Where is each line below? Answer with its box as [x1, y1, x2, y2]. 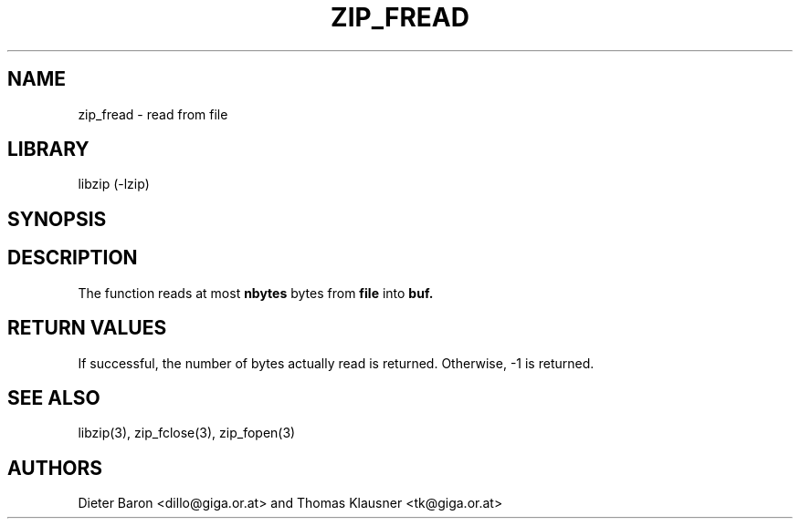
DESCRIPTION [7, 246, 138, 270]
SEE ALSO [7, 386, 100, 409]
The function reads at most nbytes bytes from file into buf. [78, 284, 434, 301]
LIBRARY [7, 138, 89, 161]
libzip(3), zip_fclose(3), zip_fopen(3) [78, 425, 296, 441]
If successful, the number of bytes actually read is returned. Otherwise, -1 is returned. [78, 355, 595, 371]
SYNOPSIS [7, 207, 107, 231]
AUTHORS [7, 456, 103, 480]
